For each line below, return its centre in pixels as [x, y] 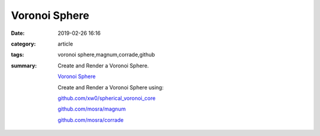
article [65, 44]
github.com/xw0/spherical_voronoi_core [107, 98]
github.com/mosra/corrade [91, 120]
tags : [17, 55]
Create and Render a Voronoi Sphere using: [111, 87]
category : [23, 44]
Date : [18, 33]
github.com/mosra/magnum [92, 109]
